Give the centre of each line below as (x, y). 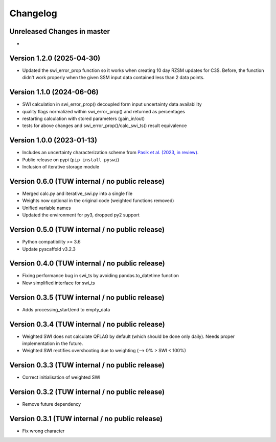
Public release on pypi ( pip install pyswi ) (71, 159)
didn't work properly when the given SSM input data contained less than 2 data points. (113, 78)
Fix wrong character (43, 431)
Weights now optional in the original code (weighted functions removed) (98, 201)
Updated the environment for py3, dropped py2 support (81, 215)
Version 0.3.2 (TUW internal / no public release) (87, 392)
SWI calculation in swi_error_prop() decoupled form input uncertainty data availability (112, 104)
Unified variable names (47, 208)
